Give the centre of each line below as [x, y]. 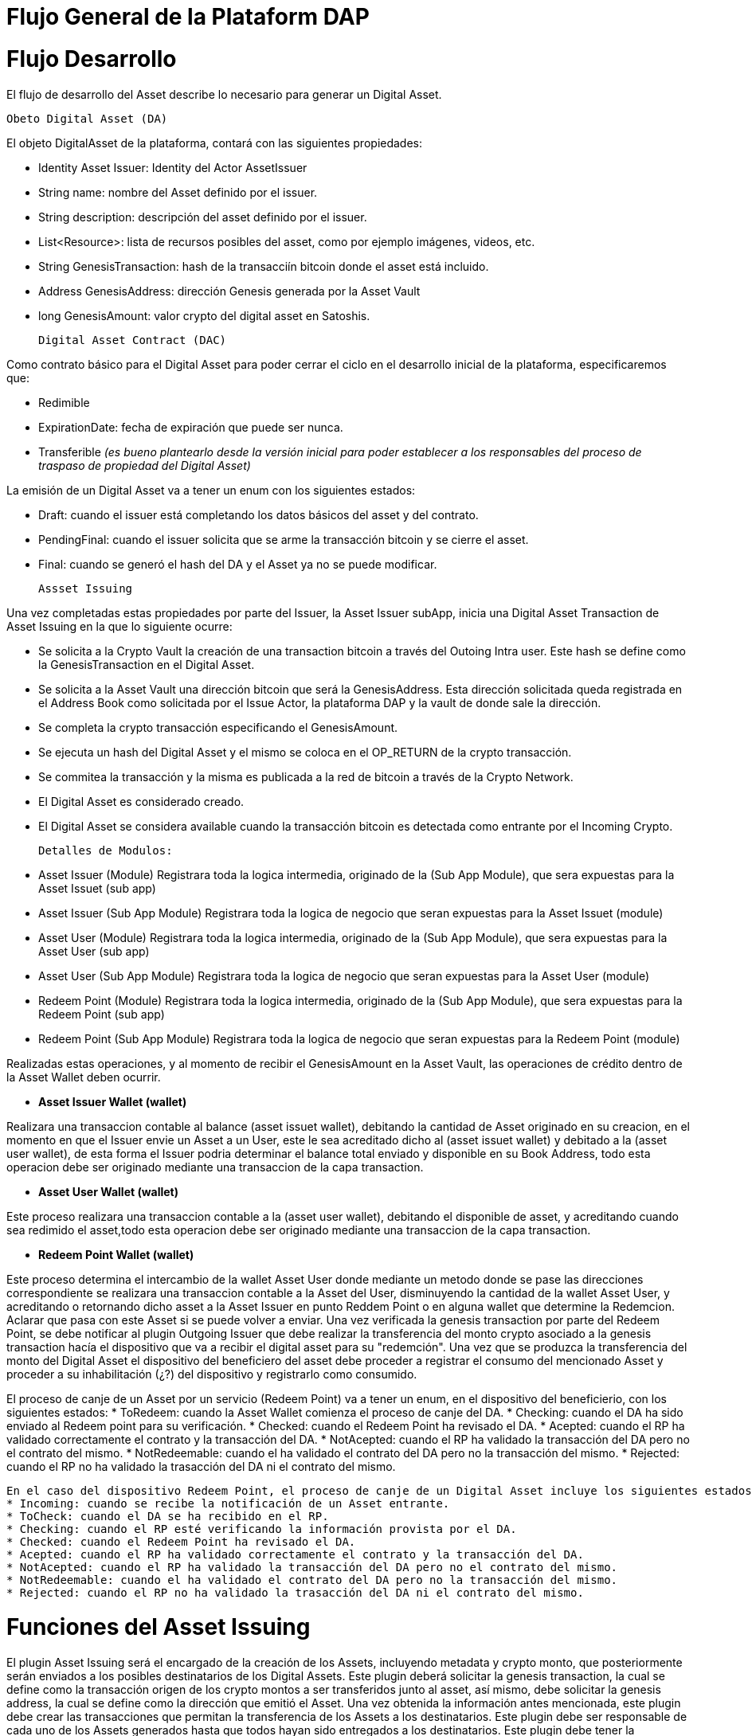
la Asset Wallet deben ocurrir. [84, 1077]
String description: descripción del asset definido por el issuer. [203, 217]
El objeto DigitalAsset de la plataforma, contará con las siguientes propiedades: [215, 143]
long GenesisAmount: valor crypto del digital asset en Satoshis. [204, 315]
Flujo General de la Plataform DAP [188, 17]
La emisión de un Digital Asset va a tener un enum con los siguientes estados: [211, 490]
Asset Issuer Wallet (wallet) [113, 1101]
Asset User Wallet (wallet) [109, 1191]
